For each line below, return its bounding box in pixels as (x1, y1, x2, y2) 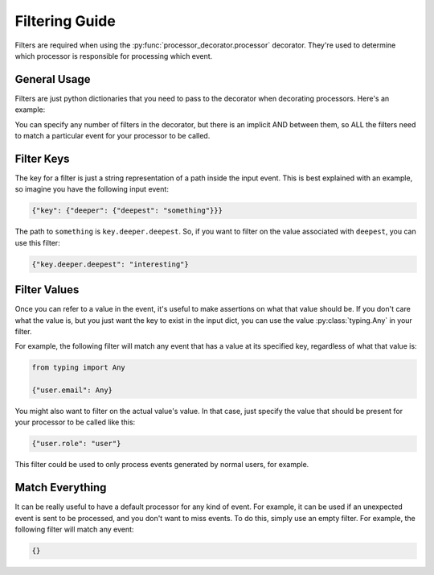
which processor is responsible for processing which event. (14, 51, 213, 60)
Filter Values (14, 283, 80, 297)
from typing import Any (31, 363, 126, 372)
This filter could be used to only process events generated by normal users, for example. (14, 460, 309, 470)
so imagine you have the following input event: (14, 184, 169, 194)
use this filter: (14, 238, 60, 247)
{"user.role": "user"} (31, 439, 121, 449)
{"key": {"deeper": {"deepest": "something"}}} (31, 206, 223, 215)
